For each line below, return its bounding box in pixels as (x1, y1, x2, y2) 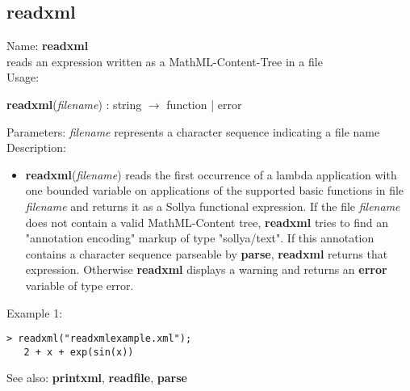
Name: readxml (6, 37, 89, 54)
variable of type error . (25, 276, 134, 293)
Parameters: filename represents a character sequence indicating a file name (6, 123, 380, 140)
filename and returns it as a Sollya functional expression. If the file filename (25, 197, 400, 214)
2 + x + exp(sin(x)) (23, 346, 134, 358)
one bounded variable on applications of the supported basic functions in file (25, 182, 404, 199)
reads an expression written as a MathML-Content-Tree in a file (6, 53, 323, 69)
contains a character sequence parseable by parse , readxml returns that (25, 245, 388, 262)
